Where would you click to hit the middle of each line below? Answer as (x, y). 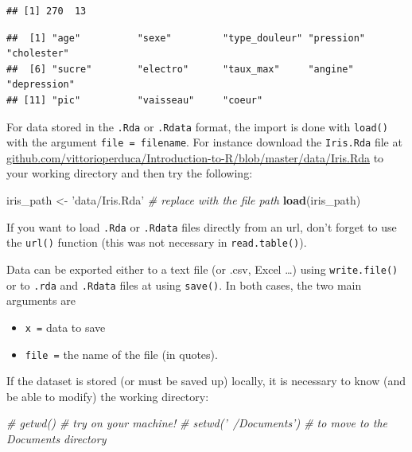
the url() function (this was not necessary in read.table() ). (157, 242)
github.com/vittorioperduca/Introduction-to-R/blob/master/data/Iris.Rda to (195, 157)
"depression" (41, 85)
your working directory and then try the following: (130, 173)
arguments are (41, 300)
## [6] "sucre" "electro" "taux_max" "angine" (180, 69)
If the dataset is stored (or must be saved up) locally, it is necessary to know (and (206, 381)
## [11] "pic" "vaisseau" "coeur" (135, 100)
